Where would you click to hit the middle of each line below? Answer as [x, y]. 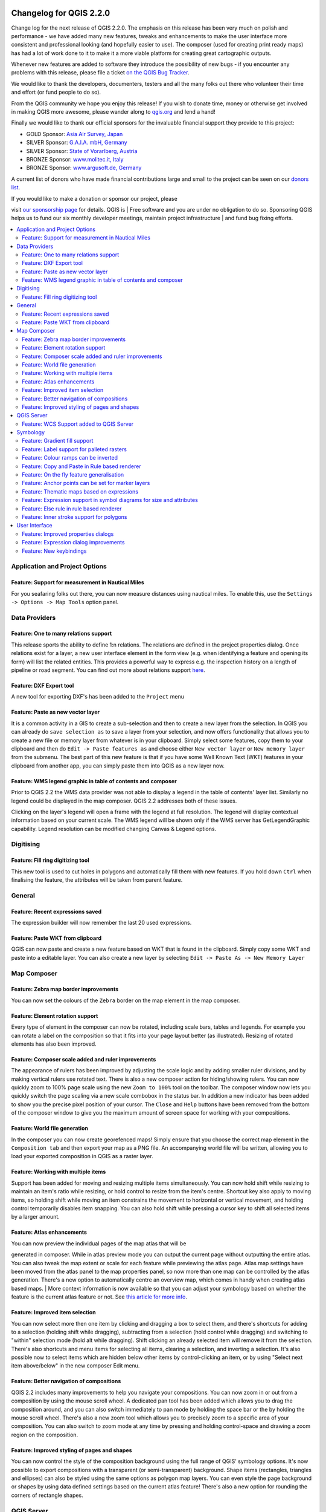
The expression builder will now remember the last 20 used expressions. [101, 923]
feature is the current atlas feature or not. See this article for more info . [99, 1297]
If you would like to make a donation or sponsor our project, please [94, 198]
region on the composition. [45, 1435]
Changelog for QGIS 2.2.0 [61, 13]
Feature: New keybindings [54, 551]
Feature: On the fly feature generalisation [73, 475]
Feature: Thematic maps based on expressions [80, 491]
